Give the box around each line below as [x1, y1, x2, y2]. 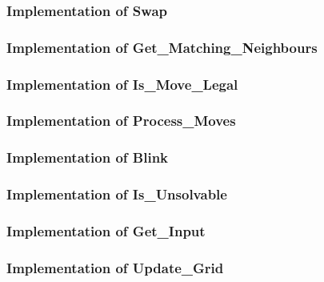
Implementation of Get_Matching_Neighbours [6, 37, 318, 57]
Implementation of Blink [6, 147, 169, 167]
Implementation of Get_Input [6, 220, 206, 240]
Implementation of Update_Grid [6, 257, 224, 277]
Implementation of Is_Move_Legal [6, 74, 238, 94]
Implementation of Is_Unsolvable [6, 184, 227, 204]
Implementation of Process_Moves [6, 111, 236, 131]
